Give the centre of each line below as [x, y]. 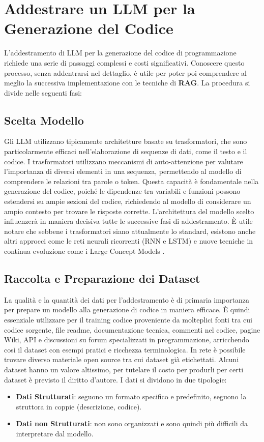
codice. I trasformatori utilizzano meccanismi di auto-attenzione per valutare [124, 161]
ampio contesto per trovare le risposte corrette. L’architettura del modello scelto [129, 211]
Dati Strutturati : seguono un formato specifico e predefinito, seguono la [131, 396]
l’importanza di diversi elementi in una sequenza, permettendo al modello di [123, 171]
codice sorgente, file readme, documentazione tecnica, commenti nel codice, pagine [132, 329]
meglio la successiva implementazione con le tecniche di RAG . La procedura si [127, 83]
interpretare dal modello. [55, 433]
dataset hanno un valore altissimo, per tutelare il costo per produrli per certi [124, 369]
